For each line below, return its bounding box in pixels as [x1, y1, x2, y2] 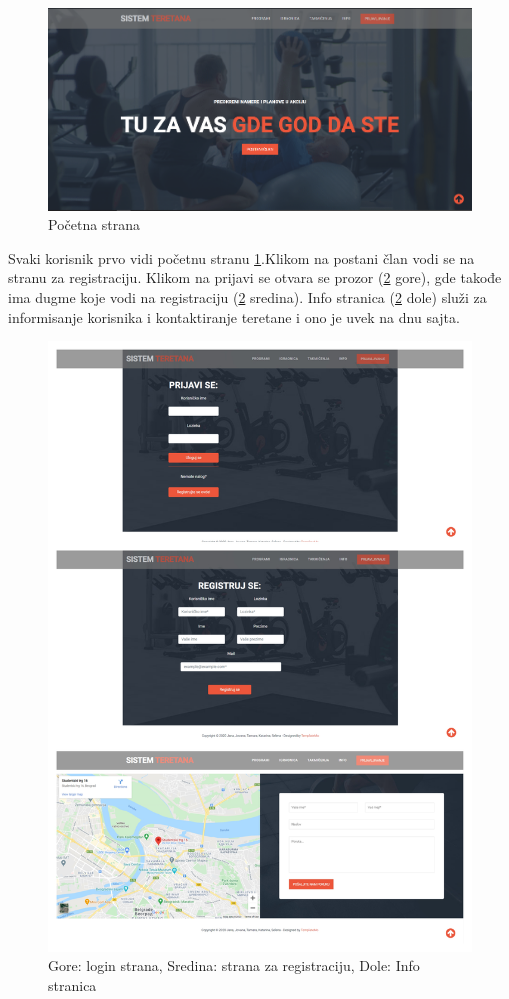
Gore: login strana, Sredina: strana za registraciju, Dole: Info [48, 955, 420, 976]
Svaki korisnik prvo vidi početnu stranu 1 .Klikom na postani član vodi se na [8, 247, 475, 268]
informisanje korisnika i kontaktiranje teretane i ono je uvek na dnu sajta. [8, 306, 460, 327]
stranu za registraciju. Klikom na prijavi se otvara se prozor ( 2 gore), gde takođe [8, 267, 502, 288]
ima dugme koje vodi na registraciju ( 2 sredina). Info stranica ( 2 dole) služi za [8, 287, 487, 308]
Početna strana [48, 214, 141, 235]
